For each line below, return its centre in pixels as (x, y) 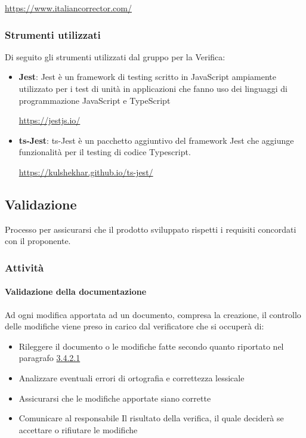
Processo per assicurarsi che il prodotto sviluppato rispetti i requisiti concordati (151, 229)
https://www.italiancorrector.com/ (68, 8)
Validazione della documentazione (76, 292)
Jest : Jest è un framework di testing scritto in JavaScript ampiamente (147, 77)
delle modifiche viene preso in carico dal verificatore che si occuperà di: (135, 326)
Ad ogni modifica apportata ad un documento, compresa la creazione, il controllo (153, 314)
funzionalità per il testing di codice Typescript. (105, 152)
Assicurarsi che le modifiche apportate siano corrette (115, 398)
